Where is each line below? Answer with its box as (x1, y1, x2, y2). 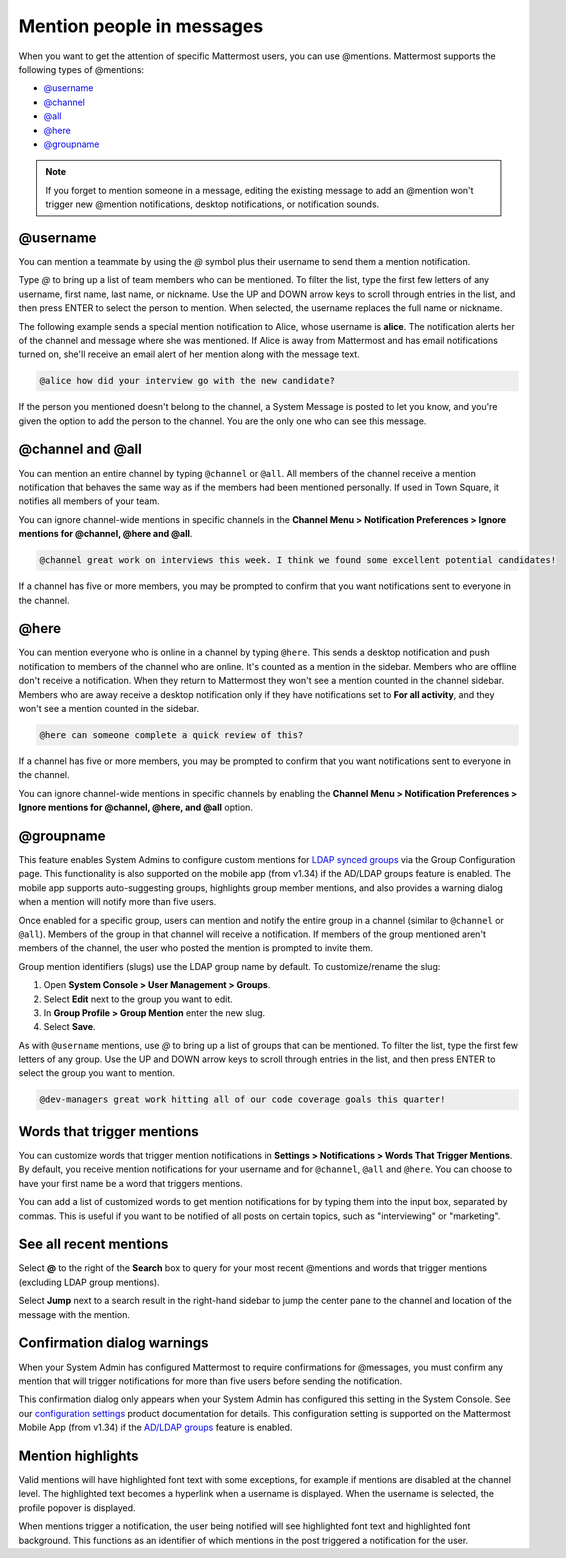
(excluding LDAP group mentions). (18, 1276, 160, 1288)
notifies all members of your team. (18, 495, 160, 507)
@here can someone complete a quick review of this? (39, 729, 304, 740)
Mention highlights (18, 1447, 139, 1464)
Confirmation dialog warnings (18, 1335, 209, 1352)
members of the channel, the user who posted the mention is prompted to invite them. (18, 942, 374, 954)
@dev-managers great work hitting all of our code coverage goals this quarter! (39, 1094, 446, 1105)
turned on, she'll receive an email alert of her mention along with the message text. (18, 348, 360, 360)
